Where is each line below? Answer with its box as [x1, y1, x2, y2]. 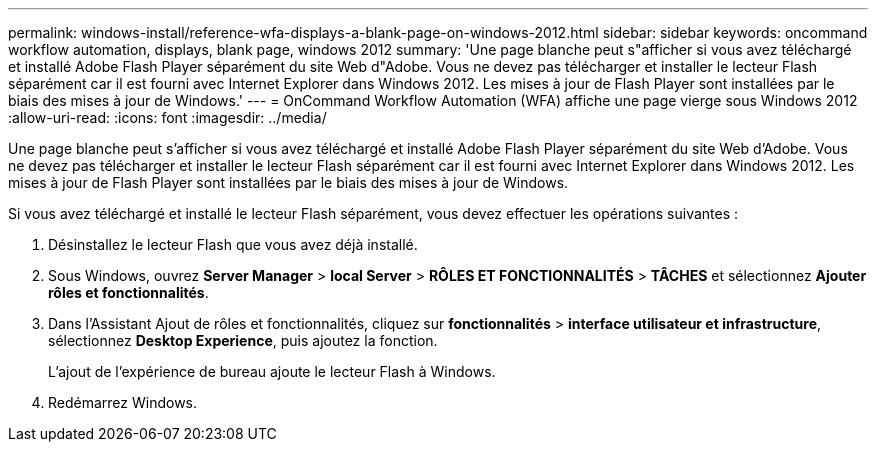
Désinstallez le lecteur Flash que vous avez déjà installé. [48, 236, 418, 253]
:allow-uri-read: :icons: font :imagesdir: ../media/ [8, 109, 327, 126]
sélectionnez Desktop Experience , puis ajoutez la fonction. [48, 332, 438, 349]
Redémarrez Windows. [48, 394, 198, 411]
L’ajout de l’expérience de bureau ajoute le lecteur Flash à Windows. [48, 363, 496, 380]
